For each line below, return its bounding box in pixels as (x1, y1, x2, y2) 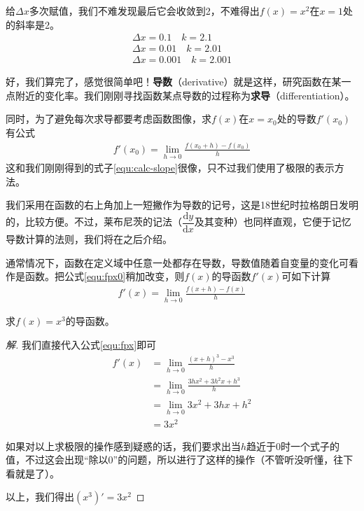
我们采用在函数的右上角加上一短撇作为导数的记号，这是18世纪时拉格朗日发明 (6, 197, 358, 212)
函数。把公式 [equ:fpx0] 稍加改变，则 (24, 269, 185, 283)
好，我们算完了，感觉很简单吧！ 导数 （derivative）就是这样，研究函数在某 (6, 74, 342, 89)
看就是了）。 (6, 465, 59, 480)
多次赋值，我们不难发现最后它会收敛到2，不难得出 (29, 3, 260, 17)
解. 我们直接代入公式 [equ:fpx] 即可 (6, 337, 157, 351)
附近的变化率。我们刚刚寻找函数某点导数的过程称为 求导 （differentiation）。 (15, 87, 355, 102)
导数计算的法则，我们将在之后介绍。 (6, 232, 172, 246)
